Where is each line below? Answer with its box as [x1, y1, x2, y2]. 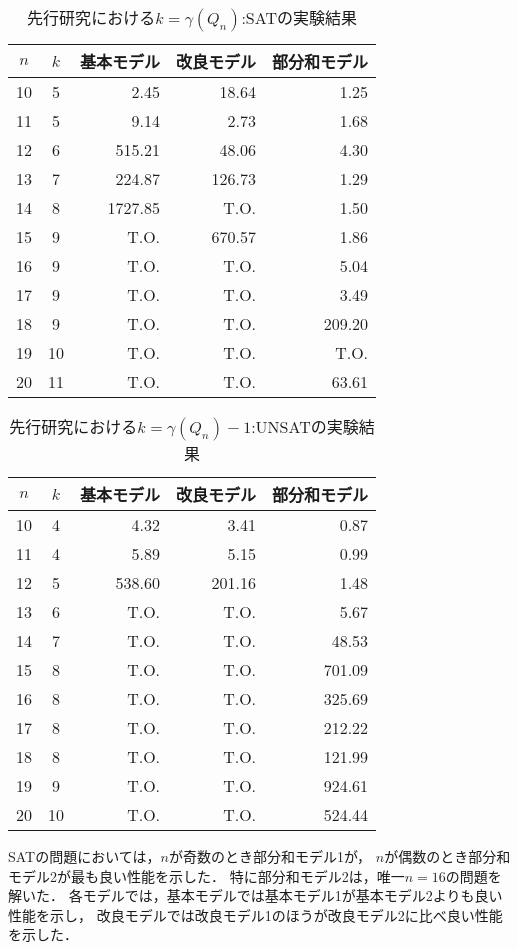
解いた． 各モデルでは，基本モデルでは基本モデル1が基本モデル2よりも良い [8, 885, 503, 906]
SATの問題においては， [8, 846, 161, 866]
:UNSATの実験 [251, 415, 359, 438]
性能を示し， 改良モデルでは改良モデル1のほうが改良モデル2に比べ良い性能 [8, 904, 503, 925]
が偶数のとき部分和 [384, 846, 511, 866]
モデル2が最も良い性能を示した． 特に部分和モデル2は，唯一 [8, 865, 405, 886]
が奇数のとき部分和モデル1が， [168, 846, 372, 866]
